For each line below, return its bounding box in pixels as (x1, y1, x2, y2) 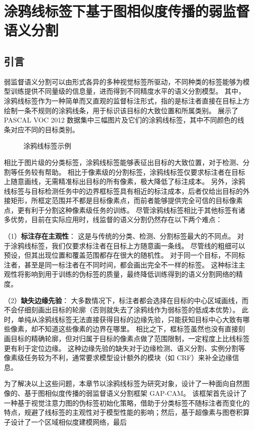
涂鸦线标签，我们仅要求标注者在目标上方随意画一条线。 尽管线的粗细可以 (10, 240, 245, 250)
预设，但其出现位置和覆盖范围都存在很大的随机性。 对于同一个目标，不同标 (4, 250, 245, 260)
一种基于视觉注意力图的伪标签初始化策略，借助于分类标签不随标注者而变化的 (4, 397, 250, 408)
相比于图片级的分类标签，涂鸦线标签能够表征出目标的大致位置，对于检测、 (4, 157, 243, 167)
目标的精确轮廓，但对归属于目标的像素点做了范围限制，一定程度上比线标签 (10, 333, 250, 344)
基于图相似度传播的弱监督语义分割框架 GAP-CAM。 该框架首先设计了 (24, 388, 247, 398)
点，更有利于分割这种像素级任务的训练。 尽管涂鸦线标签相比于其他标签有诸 (4, 205, 245, 215)
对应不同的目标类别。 (10, 124, 79, 134)
